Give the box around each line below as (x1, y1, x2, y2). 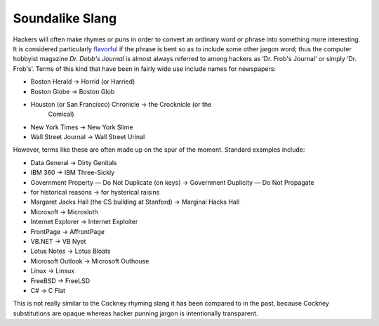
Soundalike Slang (13, 11, 117, 26)
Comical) (48, 110, 74, 119)
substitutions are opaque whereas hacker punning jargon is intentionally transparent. (13, 309, 259, 318)
